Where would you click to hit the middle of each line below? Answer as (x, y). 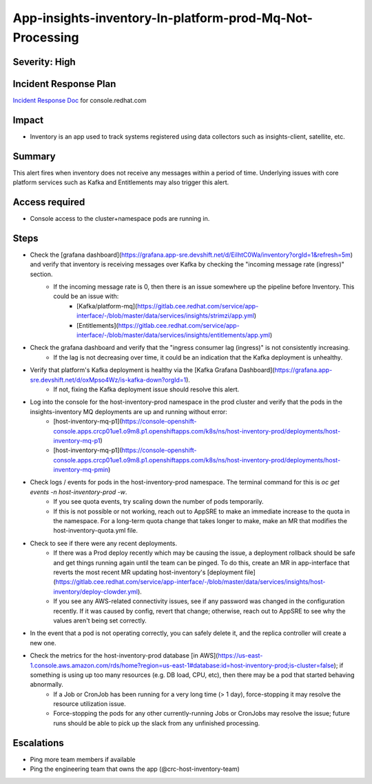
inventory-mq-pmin (81, 470)
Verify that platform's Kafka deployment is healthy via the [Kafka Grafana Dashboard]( (152, 370)
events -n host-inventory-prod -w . (79, 492)
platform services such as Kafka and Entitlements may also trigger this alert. (121, 182)
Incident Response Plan (64, 84)
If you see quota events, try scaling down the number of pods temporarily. (158, 502)
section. (41, 274)
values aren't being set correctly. (100, 620)
